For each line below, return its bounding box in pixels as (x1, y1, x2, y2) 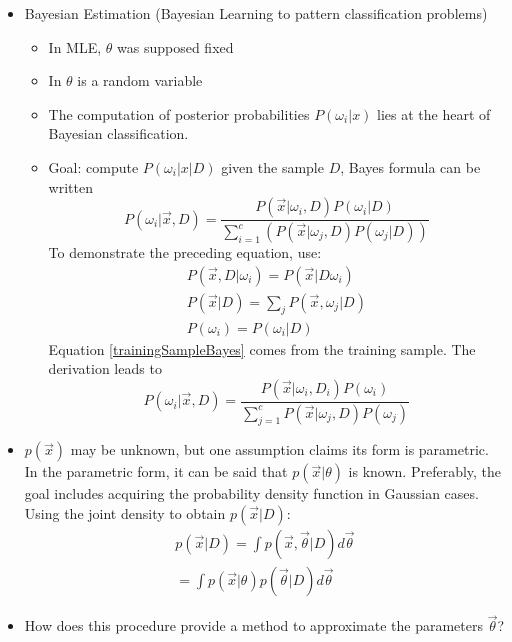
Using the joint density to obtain (24, 502, 226, 523)
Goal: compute (48, 156, 139, 177)
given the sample (221, 156, 324, 177)
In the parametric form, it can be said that (24, 461, 288, 482)
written (48, 176, 93, 197)
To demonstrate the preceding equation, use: (48, 242, 322, 263)
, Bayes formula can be (340, 156, 481, 177)
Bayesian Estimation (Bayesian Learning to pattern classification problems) (24, 3, 488, 23)
